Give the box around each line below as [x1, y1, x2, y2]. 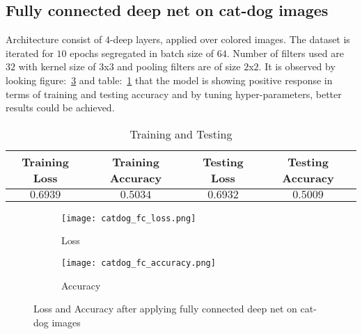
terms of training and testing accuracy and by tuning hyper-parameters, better [6, 86, 342, 101]
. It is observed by [258, 59, 336, 74]
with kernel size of [18, 59, 96, 74]
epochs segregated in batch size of [70, 45, 214, 60]
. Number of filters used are [226, 45, 344, 60]
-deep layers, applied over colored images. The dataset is [109, 32, 350, 47]
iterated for [6, 45, 54, 60]
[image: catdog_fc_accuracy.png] [61, 258, 216, 269]
